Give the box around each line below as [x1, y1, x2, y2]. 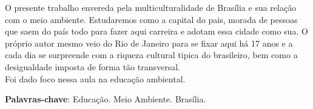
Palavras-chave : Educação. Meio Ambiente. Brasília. [5, 93, 206, 105]
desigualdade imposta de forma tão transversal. [5, 60, 180, 73]
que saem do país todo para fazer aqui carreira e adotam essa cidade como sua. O [5, 25, 308, 38]
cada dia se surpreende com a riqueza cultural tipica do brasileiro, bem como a [5, 48, 298, 61]
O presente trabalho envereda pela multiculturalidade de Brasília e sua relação [5, 1, 297, 13]
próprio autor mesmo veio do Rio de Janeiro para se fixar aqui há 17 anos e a [5, 36, 293, 49]
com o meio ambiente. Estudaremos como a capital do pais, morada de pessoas [5, 13, 298, 25]
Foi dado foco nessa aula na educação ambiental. [5, 72, 186, 85]
